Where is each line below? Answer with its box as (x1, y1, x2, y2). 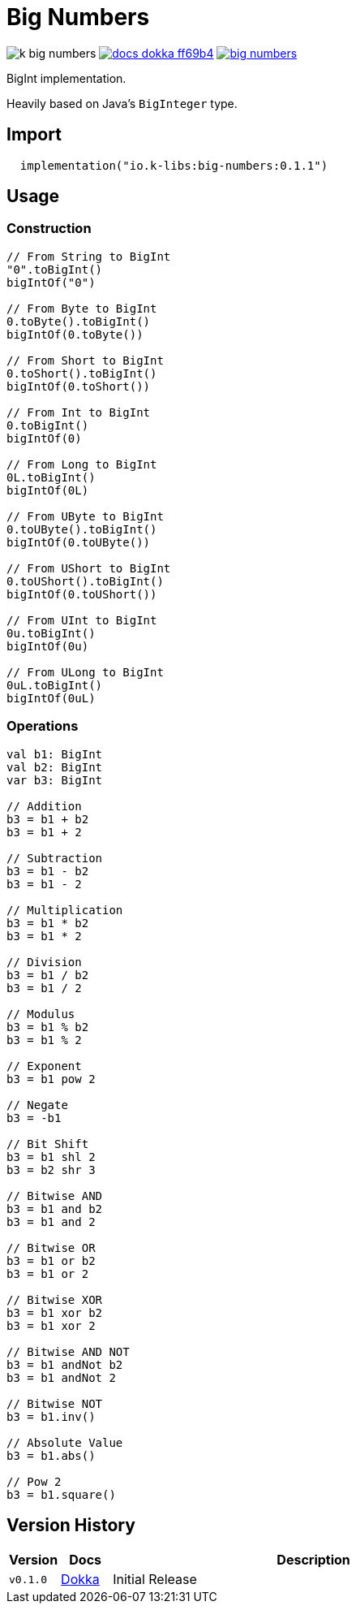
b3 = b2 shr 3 (6, 1163, 96, 1176)
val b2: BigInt (6, 760, 103, 774)
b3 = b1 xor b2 (6, 1306, 103, 1319)
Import (6, 124, 62, 145)
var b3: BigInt (6, 773, 103, 787)
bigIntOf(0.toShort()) (6, 379, 151, 393)
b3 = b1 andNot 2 (6, 1370, 116, 1384)
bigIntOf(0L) (6, 483, 89, 497)
